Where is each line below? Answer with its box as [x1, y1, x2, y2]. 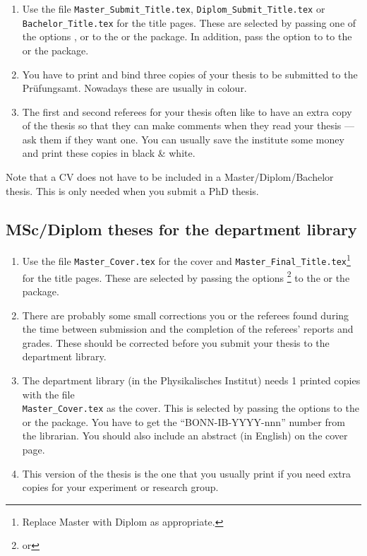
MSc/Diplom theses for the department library [6, 218, 357, 239]
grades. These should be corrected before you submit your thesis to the [22, 335, 330, 350]
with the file [22, 386, 75, 401]
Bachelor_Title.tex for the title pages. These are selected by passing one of [22, 15, 356, 30]
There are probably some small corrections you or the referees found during [22, 307, 349, 322]
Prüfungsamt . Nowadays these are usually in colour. [22, 81, 247, 95]
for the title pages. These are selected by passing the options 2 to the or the [22, 268, 350, 285]
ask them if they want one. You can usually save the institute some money [22, 131, 344, 146]
